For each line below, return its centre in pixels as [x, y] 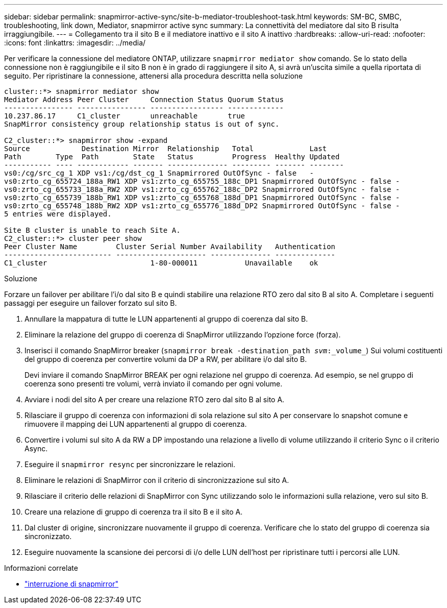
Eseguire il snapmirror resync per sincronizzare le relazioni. [130, 464]
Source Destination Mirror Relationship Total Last [166, 149]
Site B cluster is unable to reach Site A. [92, 230]
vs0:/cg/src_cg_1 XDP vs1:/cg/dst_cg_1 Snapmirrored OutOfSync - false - [159, 173]
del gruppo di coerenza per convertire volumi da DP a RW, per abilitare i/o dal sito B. [166, 359]
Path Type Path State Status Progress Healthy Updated [172, 157]
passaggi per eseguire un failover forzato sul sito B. [91, 303]
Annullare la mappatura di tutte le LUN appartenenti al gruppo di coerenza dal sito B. [166, 319]
